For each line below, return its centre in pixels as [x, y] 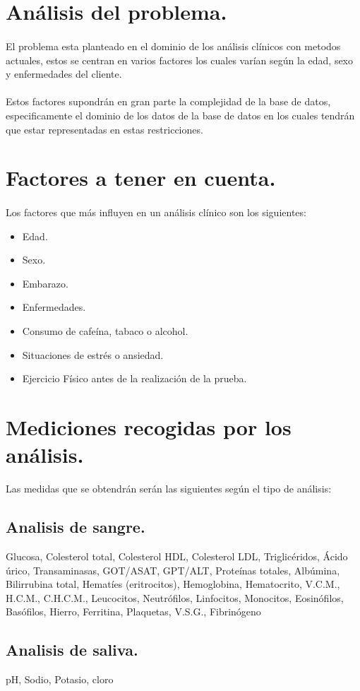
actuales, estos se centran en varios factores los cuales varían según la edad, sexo [179, 60]
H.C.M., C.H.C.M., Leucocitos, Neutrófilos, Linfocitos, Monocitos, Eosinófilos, [175, 597]
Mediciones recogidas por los [149, 427]
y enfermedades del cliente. [64, 74]
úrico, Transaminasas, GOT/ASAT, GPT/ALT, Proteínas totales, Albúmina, [173, 570]
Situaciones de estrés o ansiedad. [93, 354]
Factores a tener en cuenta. [141, 178]
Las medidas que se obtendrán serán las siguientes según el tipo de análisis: [169, 489]
